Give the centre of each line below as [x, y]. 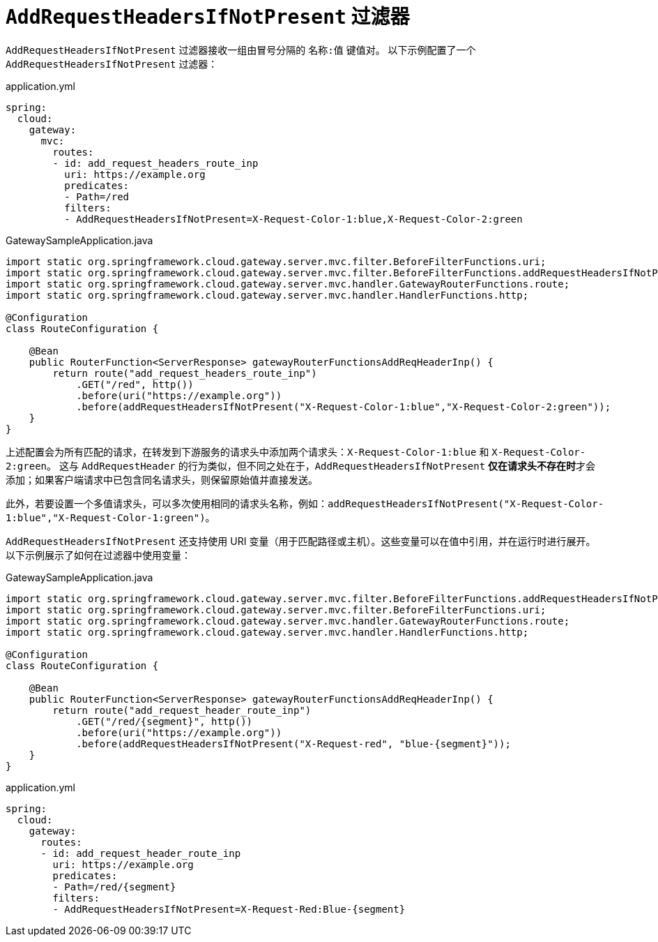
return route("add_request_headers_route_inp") [185, 373]
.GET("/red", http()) [135, 384]
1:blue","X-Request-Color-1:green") [106, 517]
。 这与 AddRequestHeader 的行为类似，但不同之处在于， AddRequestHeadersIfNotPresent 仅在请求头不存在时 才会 [321, 465]
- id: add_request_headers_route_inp [155, 163]
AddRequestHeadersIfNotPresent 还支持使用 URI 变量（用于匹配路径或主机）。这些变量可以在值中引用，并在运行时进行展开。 [301, 541]
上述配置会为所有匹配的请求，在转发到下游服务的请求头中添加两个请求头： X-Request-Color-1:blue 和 [247, 451]
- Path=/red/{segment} [114, 887]
